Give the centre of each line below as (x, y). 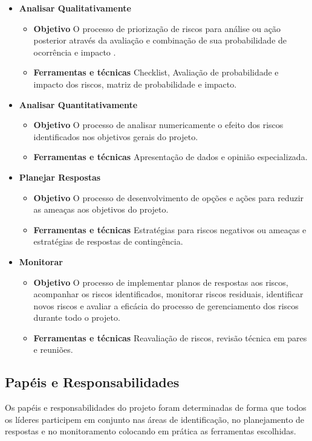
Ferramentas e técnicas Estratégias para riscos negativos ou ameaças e (170, 229)
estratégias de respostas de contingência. (108, 241)
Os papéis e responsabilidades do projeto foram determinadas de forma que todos (156, 407)
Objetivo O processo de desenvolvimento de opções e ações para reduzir (169, 197)
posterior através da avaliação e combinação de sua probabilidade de (160, 40)
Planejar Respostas (60, 177)
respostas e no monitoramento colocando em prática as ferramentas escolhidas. (151, 431)
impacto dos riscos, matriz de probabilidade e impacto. (135, 84)
